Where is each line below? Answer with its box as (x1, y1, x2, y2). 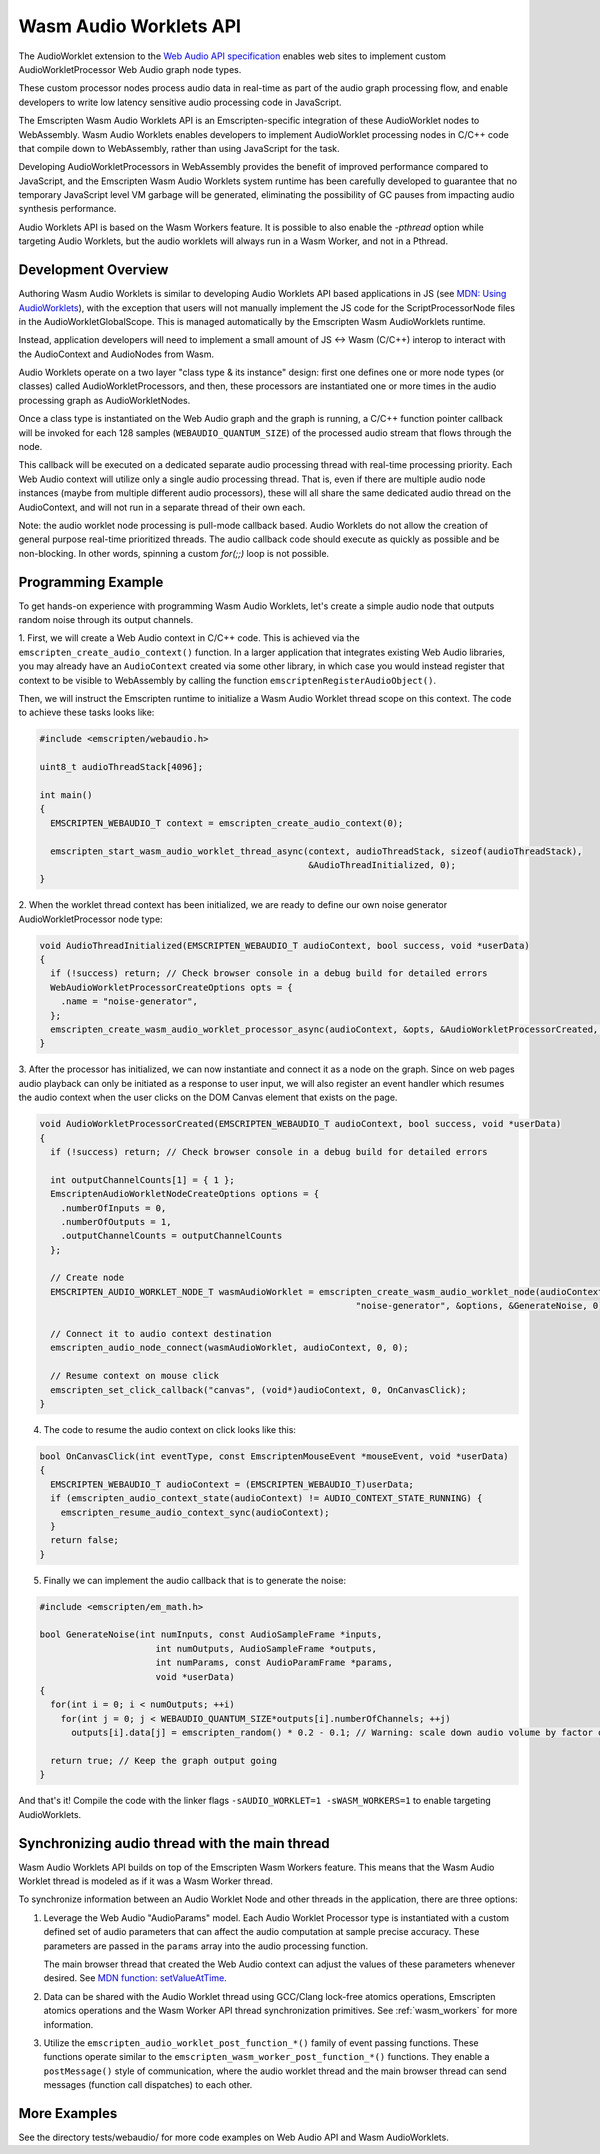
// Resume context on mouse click (50, 1370, 220, 1382)
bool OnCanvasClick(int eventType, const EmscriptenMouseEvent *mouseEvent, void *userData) (39, 1450, 509, 1462)
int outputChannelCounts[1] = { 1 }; (50, 1174, 235, 1185)
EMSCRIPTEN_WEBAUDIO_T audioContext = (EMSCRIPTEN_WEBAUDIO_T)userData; (50, 1478, 415, 1490)
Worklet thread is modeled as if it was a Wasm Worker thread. (18, 1875, 274, 1887)
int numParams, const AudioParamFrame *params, (155, 1657, 394, 1669)
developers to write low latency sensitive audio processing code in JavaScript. (18, 96, 342, 108)
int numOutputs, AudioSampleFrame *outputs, (155, 1643, 378, 1654)
